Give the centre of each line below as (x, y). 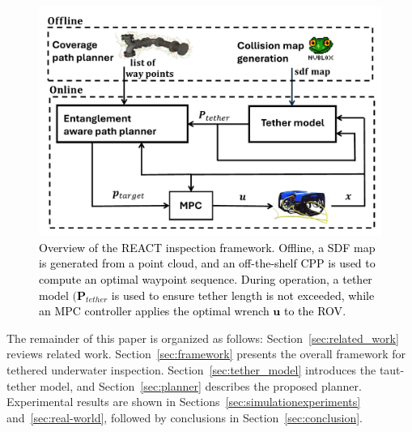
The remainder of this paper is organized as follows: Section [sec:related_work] (203, 338)
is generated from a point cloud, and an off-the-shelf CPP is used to (207, 263)
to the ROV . (315, 311)
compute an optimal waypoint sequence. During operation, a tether (206, 279)
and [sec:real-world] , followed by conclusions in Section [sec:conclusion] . (185, 417)
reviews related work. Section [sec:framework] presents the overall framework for (206, 354)
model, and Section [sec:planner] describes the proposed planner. (201, 385)
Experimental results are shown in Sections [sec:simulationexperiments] (184, 402)
